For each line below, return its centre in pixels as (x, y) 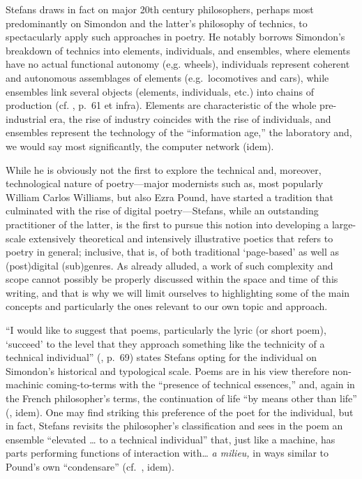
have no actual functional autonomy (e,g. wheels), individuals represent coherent (178, 64)
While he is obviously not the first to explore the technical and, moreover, (164, 169)
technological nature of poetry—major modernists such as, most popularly (165, 183)
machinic (25, 384)
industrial (26, 118)
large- (344, 224)
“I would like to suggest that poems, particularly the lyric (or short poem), (166, 330)
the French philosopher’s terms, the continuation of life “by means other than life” (181, 398)
